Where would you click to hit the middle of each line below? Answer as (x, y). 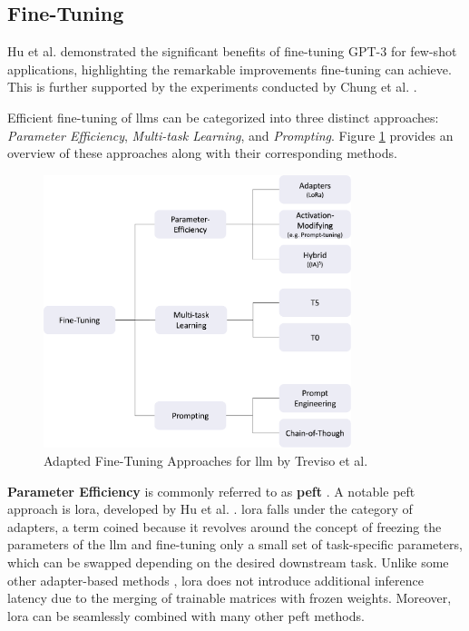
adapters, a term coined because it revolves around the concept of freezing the (225, 526)
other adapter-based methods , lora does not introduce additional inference (215, 580)
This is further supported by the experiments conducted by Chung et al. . (212, 87)
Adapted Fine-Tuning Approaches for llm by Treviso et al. (206, 461)
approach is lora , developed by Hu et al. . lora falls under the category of (210, 509)
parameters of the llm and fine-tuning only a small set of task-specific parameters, (235, 544)
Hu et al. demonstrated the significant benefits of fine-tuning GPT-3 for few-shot (232, 51)
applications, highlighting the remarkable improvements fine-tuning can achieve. (230, 69)
